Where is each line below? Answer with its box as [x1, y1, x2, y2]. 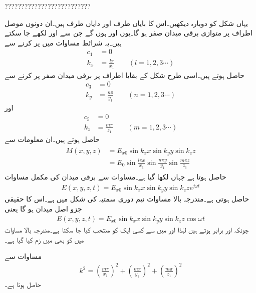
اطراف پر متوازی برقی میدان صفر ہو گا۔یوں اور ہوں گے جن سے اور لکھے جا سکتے [5, 27, 253, 38]
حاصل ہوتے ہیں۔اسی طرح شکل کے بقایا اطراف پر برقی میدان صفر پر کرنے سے [5, 69, 244, 80]
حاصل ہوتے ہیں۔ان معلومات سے [5, 133, 100, 144]
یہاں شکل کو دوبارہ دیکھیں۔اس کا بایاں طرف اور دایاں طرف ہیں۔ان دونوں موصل [5, 17, 248, 28]
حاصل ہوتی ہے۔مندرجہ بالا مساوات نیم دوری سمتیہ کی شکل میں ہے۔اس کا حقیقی [5, 193, 249, 204]
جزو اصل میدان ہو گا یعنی [5, 203, 82, 214]
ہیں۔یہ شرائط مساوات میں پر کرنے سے [5, 37, 122, 47]
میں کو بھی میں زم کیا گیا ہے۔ [5, 234, 84, 244]
